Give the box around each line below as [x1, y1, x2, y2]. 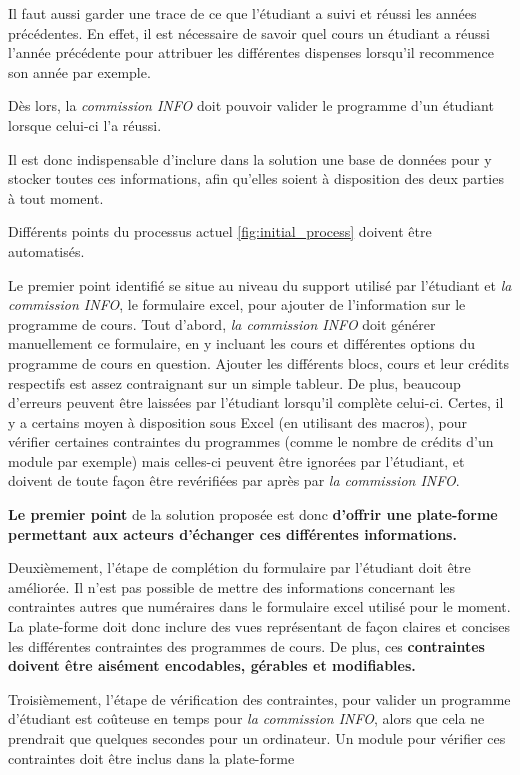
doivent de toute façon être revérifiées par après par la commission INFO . [8, 470, 460, 491]
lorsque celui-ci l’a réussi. [8, 114, 162, 135]
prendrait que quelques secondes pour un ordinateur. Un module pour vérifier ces [8, 728, 506, 748]
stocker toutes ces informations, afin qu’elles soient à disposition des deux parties [8, 168, 504, 189]
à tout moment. [8, 187, 104, 208]
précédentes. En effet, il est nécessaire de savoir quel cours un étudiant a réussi [8, 22, 490, 43]
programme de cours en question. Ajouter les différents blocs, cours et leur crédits [8, 352, 509, 373]
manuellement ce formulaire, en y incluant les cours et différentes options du [8, 333, 476, 354]
